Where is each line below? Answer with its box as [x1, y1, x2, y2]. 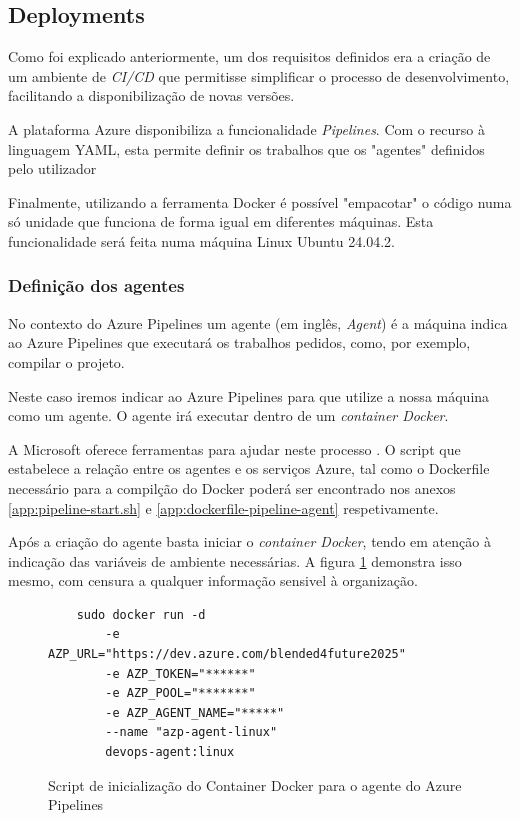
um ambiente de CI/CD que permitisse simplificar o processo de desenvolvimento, [8, 65, 510, 86]
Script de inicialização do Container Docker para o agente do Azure [48, 774, 462, 795]
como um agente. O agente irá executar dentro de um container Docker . [8, 405, 449, 426]
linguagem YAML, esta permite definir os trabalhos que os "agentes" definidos [8, 138, 485, 159]
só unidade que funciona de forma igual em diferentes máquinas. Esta [8, 211, 434, 232]
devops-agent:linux [105, 745, 235, 760]
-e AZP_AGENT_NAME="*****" [105, 705, 285, 720]
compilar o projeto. [8, 351, 125, 372]
